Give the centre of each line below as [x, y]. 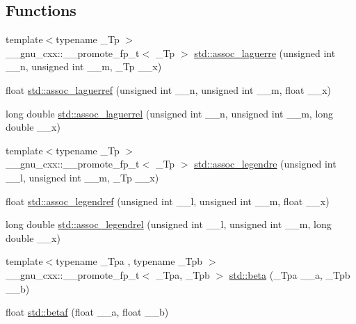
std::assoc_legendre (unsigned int [265, 164]
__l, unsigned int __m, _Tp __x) [82, 177]
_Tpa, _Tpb [183, 274]
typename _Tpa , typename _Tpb [129, 261]
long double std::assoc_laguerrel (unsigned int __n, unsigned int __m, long [170, 113]
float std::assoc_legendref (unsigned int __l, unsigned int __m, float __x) [168, 201]
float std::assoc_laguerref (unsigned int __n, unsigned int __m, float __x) [168, 89]
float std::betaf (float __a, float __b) [87, 312]
